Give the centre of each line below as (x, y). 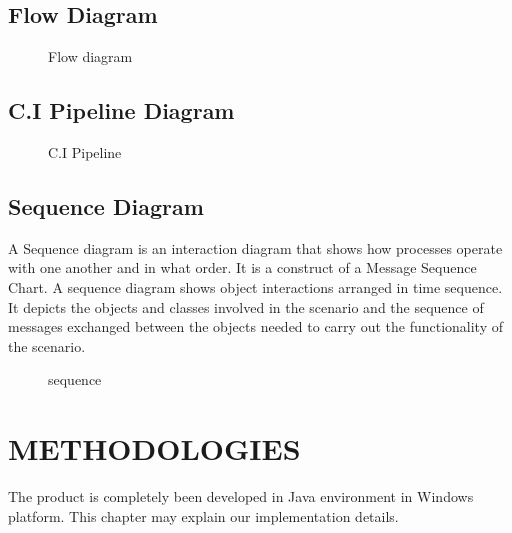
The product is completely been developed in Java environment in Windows (241, 496)
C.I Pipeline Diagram (121, 110)
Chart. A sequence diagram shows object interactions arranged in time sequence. (255, 286)
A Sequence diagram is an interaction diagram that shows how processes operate (255, 247)
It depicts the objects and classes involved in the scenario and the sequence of (246, 306)
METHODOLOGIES (154, 448)
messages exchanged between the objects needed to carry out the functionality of (256, 326)
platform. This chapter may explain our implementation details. (203, 515)
